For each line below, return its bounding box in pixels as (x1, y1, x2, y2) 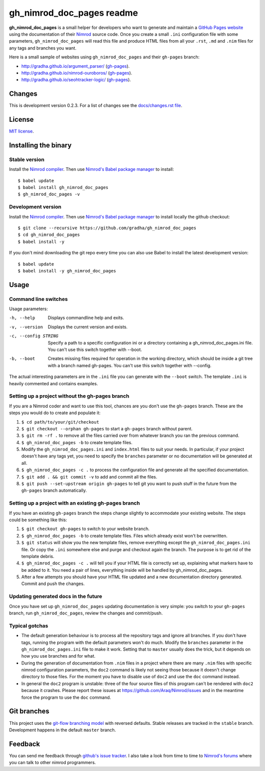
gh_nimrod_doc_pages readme (9, 7, 138, 18)
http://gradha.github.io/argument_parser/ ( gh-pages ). (21, 63, 130, 69)
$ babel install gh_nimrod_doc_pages (18, 185, 109, 190)
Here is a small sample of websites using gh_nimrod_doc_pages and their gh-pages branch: (9, 54, 200, 60)
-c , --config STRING (9, 333, 59, 339)
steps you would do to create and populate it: (9, 410, 101, 416)
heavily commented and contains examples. (9, 380, 98, 386)
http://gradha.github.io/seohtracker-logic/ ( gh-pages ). (21, 77, 131, 83)
